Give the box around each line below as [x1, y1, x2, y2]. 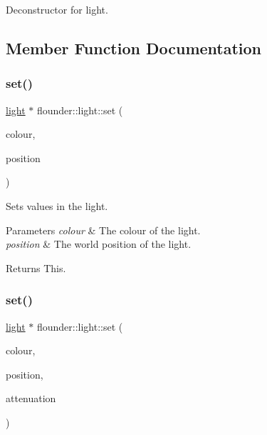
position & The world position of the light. [6, 236, 192, 251]
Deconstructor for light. [6, 2, 108, 16]
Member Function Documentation [6, 36, 262, 59]
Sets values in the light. [6, 198, 108, 213]
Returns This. [6, 260, 66, 275]
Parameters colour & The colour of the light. [6, 222, 201, 237]
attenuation [6, 391, 56, 406]
